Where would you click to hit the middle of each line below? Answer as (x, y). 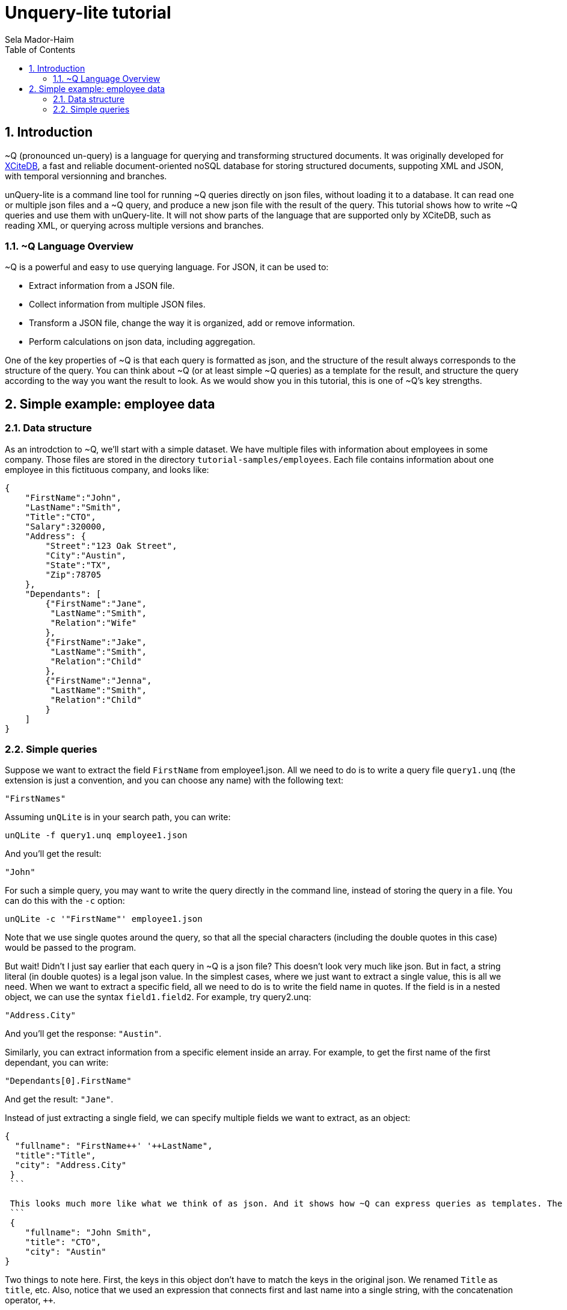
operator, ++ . (30, 1300)
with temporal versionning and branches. (86, 176)
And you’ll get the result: (53, 854)
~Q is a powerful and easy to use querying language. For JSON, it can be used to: (167, 267)
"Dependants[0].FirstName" (68, 1081)
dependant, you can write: (57, 1063)
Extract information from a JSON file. (102, 286)
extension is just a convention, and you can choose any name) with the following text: (174, 780)
